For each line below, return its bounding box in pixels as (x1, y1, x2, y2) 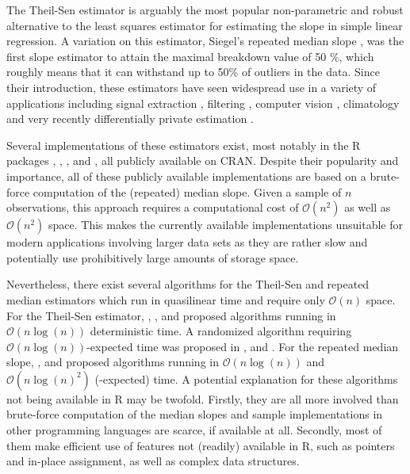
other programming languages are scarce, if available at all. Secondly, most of (6, 422, 382, 438)
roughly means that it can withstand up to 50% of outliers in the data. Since (6, 63, 380, 80)
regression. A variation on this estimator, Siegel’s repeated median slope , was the (6, 32, 404, 49)
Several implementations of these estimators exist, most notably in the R (6, 136, 361, 153)
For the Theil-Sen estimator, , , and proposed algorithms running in (6, 307, 336, 323)
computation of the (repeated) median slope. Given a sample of (33, 183, 342, 200)
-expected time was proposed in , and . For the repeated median (86, 338, 399, 354)
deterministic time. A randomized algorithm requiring (90, 323, 352, 339)
